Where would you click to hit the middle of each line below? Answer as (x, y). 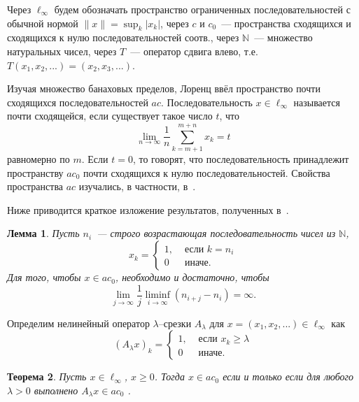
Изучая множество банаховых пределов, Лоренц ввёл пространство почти (164, 88)
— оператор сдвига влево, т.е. (194, 51)
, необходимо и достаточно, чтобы (192, 277)
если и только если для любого (288, 376)
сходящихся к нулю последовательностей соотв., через (123, 37)
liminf (157, 295)
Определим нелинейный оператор (78, 323)
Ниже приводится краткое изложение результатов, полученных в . (148, 209)
